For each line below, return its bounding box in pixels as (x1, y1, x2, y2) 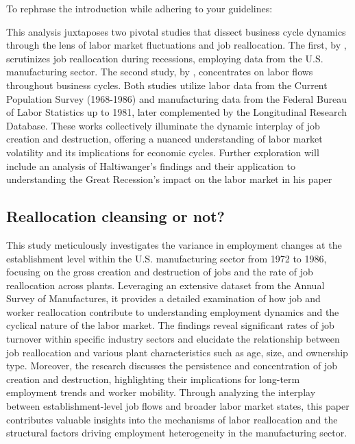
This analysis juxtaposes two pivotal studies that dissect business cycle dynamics (6, 24, 346, 38)
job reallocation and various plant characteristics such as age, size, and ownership (6, 345, 348, 359)
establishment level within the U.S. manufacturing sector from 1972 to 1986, (6, 251, 327, 265)
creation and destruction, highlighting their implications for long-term (6, 371, 300, 386)
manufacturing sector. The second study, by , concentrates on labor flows (6, 64, 313, 79)
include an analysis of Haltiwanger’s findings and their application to (6, 158, 296, 173)
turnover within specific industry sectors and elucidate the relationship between (6, 332, 340, 346)
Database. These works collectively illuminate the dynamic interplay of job (6, 118, 320, 132)
